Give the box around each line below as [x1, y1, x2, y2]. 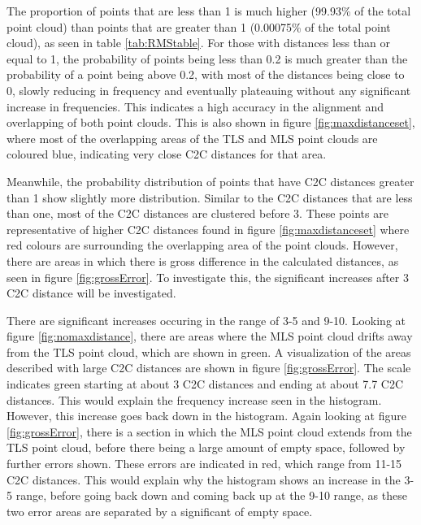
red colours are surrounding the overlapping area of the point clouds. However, [7, 236, 398, 254]
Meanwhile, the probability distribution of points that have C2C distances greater [7, 172, 414, 189]
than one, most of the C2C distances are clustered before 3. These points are [7, 205, 388, 222]
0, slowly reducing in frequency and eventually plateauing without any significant [7, 81, 411, 98]
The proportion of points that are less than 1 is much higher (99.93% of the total [7, 2, 411, 19]
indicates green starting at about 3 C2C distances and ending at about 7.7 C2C [7, 375, 404, 393]
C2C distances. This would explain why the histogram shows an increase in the [7, 471, 401, 488]
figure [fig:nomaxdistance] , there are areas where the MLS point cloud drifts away [7, 328, 413, 345]
